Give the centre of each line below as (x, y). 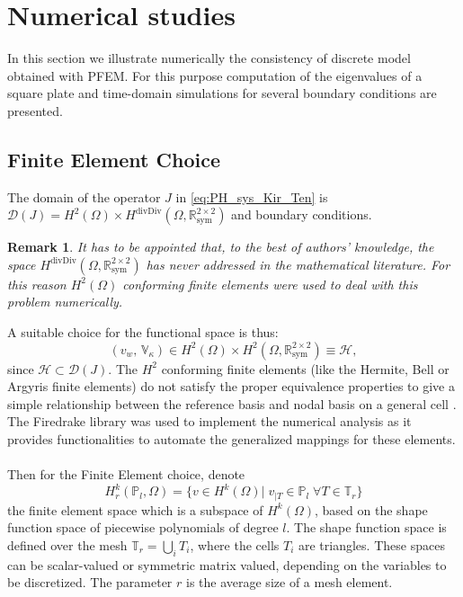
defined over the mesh (67, 544)
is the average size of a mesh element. (289, 582)
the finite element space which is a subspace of (135, 509)
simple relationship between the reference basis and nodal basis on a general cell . (232, 403)
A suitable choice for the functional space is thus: (143, 332)
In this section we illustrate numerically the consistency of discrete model (209, 58)
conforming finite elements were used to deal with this (270, 284)
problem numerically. (65, 302)
